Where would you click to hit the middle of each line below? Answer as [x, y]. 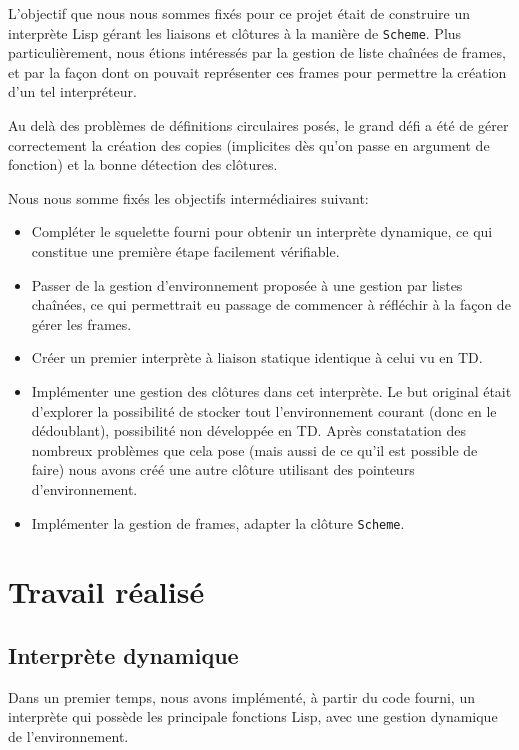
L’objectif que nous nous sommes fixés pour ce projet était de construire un [239, 13]
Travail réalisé [106, 591]
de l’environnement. [68, 735]
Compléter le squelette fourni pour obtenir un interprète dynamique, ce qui [262, 231]
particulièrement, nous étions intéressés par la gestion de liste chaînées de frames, [257, 52]
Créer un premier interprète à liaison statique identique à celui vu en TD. [257, 357]
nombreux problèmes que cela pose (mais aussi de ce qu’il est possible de [254, 449]
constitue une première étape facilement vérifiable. [185, 251]
